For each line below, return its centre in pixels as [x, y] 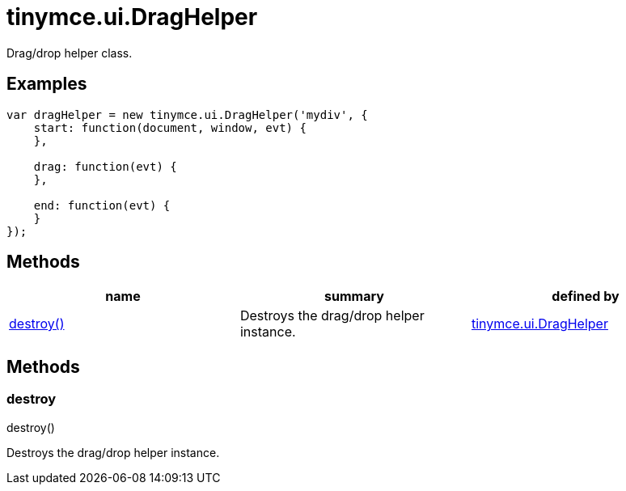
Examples [47, 84]
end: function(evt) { [102, 205]
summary [354, 296]
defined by [586, 296]
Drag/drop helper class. [70, 53]
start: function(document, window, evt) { [170, 127]
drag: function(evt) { [105, 166]
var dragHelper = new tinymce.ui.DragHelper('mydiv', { [187, 114]
